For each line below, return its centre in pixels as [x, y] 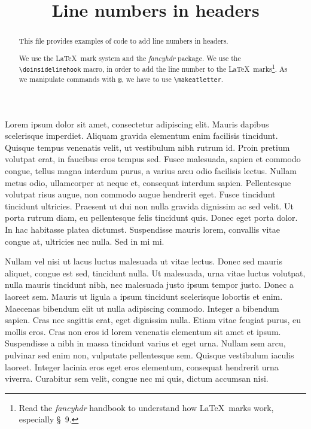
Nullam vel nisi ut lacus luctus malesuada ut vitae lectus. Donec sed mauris [144, 261]
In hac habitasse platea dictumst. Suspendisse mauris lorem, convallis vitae [142, 229]
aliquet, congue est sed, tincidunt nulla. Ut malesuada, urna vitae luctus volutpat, [155, 273]
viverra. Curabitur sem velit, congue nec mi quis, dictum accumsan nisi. [137, 378]
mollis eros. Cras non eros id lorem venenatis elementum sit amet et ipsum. [143, 331]
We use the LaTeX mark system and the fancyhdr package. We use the [130, 58]
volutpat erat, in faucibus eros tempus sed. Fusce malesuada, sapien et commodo [153, 159]
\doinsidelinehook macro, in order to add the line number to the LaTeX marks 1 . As [153, 68]
